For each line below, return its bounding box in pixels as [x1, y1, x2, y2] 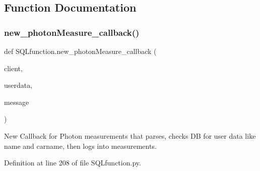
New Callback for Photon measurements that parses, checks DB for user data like [4, 130, 256, 141]
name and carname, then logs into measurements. [4, 140, 157, 151]
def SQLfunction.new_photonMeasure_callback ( [4, 46, 157, 56]
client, [4, 63, 23, 73]
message [4, 96, 29, 107]
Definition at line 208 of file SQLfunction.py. [4, 157, 141, 168]
